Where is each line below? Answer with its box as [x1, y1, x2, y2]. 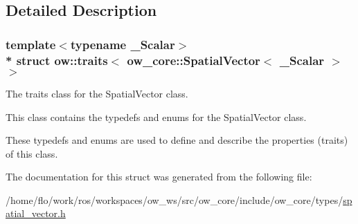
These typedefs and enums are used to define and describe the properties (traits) [6, 133, 348, 147]
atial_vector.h [6, 206, 66, 221]
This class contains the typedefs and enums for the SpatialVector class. [6, 109, 307, 124]
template [6, 35, 56, 53]
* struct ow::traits [6, 51, 108, 68]
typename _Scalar [70, 35, 175, 53]
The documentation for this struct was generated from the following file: [6, 169, 312, 184]
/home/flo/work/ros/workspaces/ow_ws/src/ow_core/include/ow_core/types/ [6, 192, 343, 207]
